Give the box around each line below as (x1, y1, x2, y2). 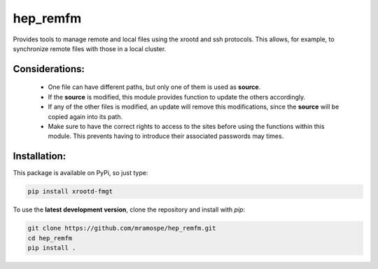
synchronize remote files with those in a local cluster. (13, 44, 167, 53)
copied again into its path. (48, 112, 122, 120)
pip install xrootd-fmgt (27, 188, 113, 195)
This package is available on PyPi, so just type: (13, 169, 148, 177)
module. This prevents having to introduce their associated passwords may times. (48, 132, 284, 140)
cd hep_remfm (27, 234, 73, 242)
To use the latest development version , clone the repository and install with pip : (13, 205, 245, 214)
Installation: (13, 151, 66, 163)
